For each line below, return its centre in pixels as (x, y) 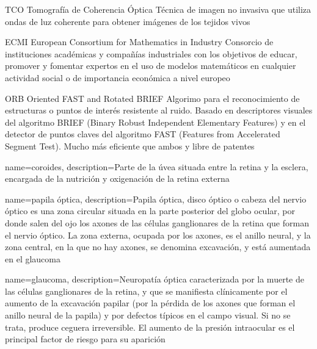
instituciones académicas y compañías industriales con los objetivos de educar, (151, 53)
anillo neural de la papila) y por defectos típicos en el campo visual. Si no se (148, 315)
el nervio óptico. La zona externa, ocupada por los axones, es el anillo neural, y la (158, 235)
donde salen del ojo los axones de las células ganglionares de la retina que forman (157, 222)
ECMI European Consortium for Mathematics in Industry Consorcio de (139, 42)
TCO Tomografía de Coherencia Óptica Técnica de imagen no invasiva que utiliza (158, 9)
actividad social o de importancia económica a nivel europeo (118, 77)
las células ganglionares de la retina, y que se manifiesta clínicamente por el (146, 291)
